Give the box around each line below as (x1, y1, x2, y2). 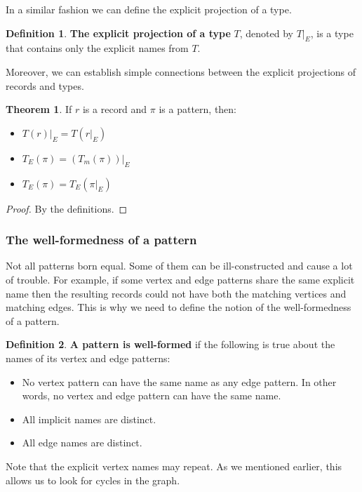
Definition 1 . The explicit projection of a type (6, 25, 231, 40)
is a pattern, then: (159, 102, 237, 117)
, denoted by (239, 25, 293, 40)
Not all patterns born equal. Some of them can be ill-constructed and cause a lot (6, 258, 353, 273)
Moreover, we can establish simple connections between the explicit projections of (6, 64, 356, 79)
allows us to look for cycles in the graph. (6, 472, 180, 487)
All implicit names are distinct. (22, 411, 156, 426)
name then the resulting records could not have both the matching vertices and (6, 286, 347, 300)
